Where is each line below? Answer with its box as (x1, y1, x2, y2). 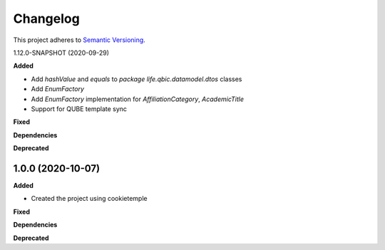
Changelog (13, 11, 80, 26)
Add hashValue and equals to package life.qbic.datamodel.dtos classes (31, 75, 242, 83)
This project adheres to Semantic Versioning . (13, 36, 145, 44)
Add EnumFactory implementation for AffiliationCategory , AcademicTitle (31, 95, 245, 103)
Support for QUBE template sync (31, 104, 128, 113)
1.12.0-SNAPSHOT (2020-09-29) (13, 48, 110, 57)
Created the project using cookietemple (31, 194, 148, 203)
